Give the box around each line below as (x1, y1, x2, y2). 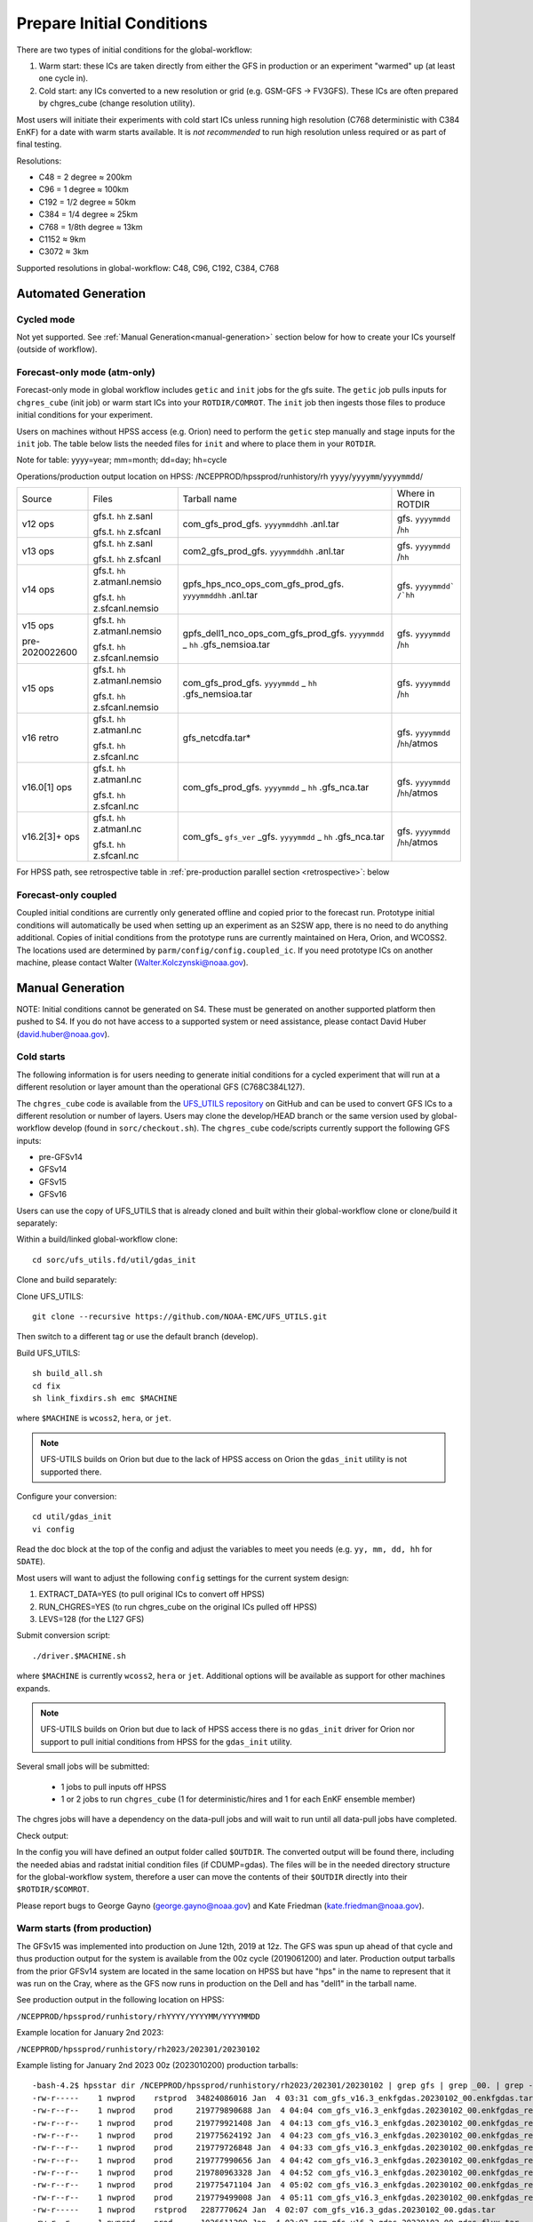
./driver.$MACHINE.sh (32, 1651, 126, 1661)
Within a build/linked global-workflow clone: (16, 1234, 178, 1244)
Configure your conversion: (16, 1491, 117, 1501)
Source (21, 493, 52, 506)
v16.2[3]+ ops (21, 831, 80, 843)
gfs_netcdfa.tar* (182, 731, 251, 744)
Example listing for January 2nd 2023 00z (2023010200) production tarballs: (16, 2059, 298, 2070)
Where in (396, 487, 435, 500)
